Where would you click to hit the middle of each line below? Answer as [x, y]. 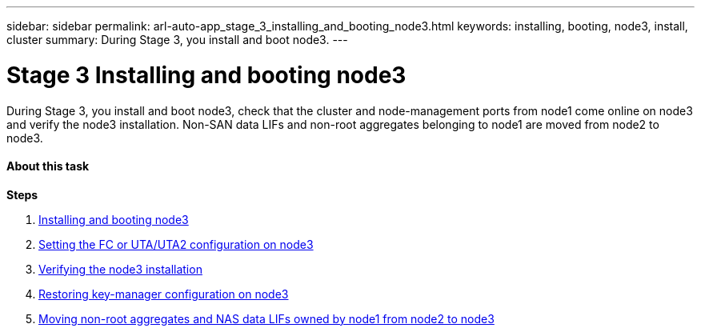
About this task [48, 166]
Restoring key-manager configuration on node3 [164, 294]
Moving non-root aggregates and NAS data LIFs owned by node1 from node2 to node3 [266, 318]
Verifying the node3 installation [120, 269]
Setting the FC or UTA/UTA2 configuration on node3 [176, 244]
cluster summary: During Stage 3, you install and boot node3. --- [177, 40]
